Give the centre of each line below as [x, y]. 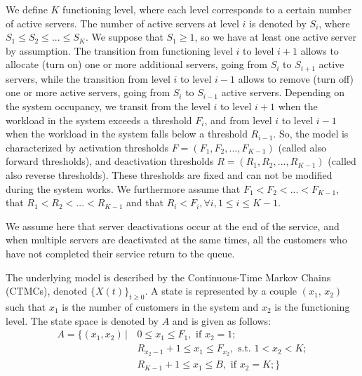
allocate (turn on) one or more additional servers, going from [136, 64]
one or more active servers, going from [88, 92]
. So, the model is [311, 134]
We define [27, 9]
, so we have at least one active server [275, 37]
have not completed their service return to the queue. [120, 253]
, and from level [238, 120]
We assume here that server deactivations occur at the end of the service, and [173, 226]
